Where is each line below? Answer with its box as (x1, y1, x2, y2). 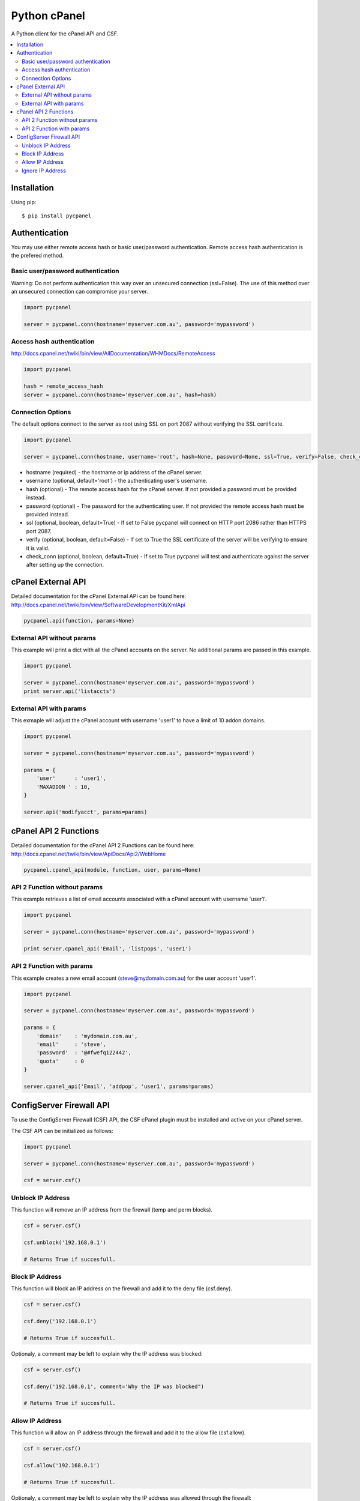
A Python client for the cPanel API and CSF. (11, 30, 119, 37)
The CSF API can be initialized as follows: (11, 1127, 114, 1134)
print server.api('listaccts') (23, 687, 116, 695)
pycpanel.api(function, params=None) (23, 617, 135, 624)
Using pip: (11, 198, 37, 205)
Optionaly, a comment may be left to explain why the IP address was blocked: (11, 1350, 203, 1357)
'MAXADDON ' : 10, (36, 784, 91, 790)
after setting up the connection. (26, 561, 104, 569)
